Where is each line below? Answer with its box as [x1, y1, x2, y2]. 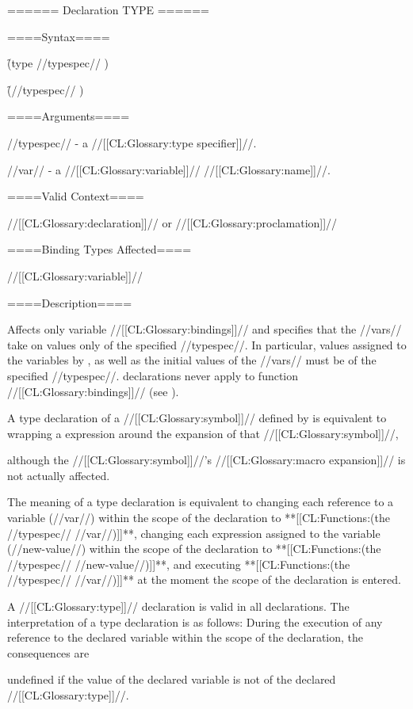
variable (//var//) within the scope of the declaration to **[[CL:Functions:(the [7, 509, 390, 526]
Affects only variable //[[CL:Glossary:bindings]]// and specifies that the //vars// [7, 321, 402, 337]
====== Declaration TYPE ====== [7, 2, 209, 17]
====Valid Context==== [7, 188, 144, 204]
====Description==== [7, 294, 132, 311]
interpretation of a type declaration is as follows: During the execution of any [7, 613, 383, 630]
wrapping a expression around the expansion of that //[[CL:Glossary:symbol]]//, [7, 425, 399, 441]
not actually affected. [7, 467, 110, 483]
